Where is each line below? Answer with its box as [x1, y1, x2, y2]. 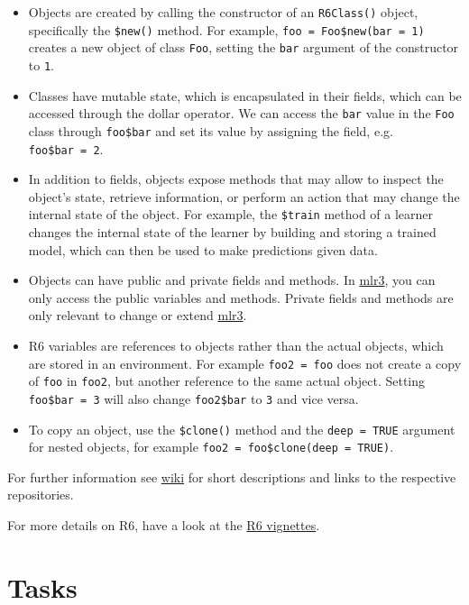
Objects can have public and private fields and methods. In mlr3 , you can [28, 270, 436, 289]
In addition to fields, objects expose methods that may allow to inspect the [28, 170, 444, 188]
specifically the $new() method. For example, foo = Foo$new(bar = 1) [28, 20, 425, 39]
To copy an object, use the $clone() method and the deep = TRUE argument [28, 419, 455, 438]
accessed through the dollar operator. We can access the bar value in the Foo [28, 104, 455, 123]
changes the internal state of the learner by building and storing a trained [28, 223, 437, 242]
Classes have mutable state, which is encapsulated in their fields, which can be [28, 86, 462, 105]
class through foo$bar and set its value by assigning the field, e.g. [28, 121, 393, 140]
